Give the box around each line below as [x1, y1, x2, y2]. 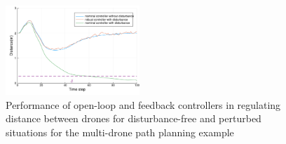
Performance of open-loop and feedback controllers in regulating [6, 97, 281, 112]
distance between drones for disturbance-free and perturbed [6, 111, 261, 126]
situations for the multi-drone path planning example [6, 125, 234, 140]
